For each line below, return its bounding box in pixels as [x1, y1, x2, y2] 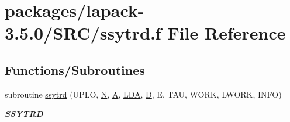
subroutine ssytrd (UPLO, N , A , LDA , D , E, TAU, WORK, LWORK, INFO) [5, 88, 282, 100]
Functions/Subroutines [5, 60, 145, 78]
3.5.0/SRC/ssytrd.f [5, 21, 161, 45]
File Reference [167, 21, 286, 45]
